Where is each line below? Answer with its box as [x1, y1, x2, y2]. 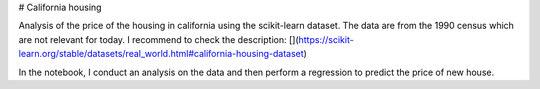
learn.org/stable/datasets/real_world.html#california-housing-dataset [18, 48, 304, 60]
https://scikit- [298, 33, 354, 45]
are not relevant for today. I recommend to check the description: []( [18, 33, 299, 45]
